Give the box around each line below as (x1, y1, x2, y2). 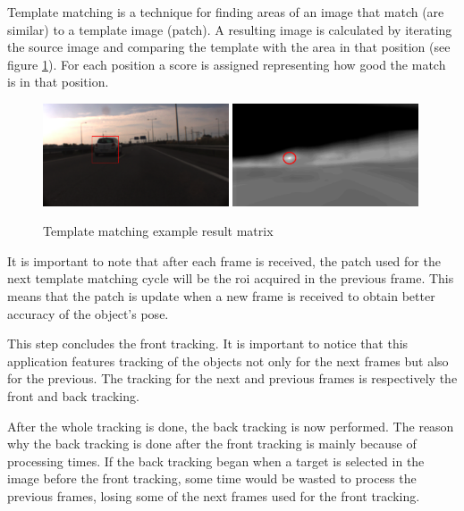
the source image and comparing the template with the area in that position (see (7, 38, 451, 56)
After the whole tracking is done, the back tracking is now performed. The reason (7, 416, 454, 435)
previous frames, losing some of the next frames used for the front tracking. (7, 486, 420, 505)
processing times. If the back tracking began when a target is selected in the (7, 451, 425, 470)
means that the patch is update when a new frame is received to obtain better (7, 287, 435, 305)
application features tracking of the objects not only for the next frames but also (7, 351, 449, 370)
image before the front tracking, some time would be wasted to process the (7, 469, 417, 488)
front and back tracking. (7, 386, 139, 405)
